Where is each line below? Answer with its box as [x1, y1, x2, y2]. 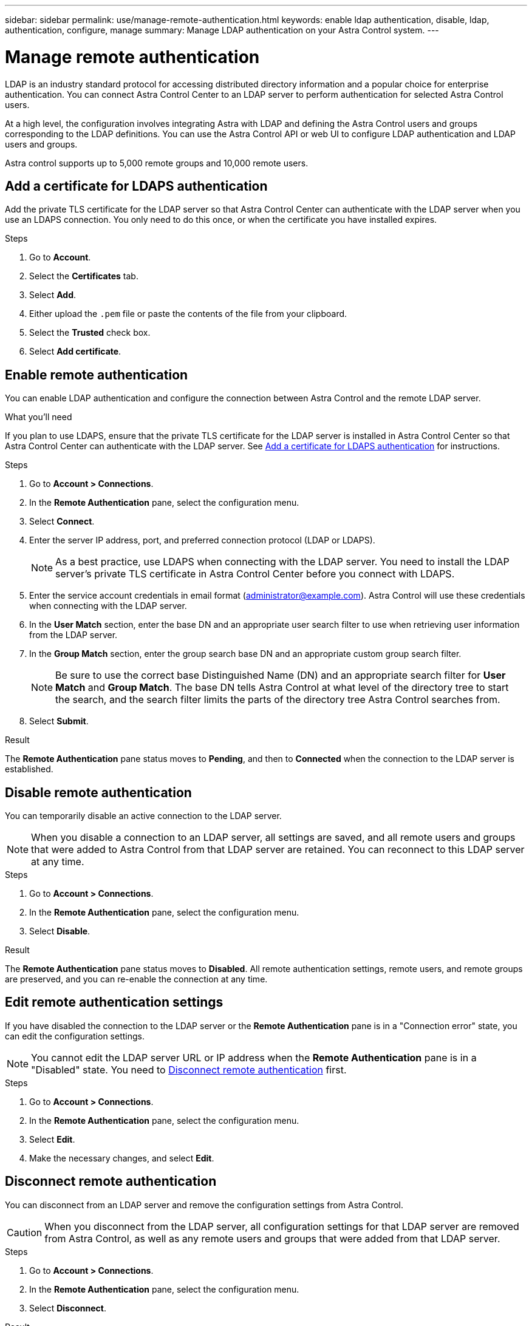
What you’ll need [5, 412, 72, 423]
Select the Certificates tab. [29, 271, 138, 282]
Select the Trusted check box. [29, 327, 151, 338]
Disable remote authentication [5, 784, 192, 800]
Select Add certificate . [29, 346, 121, 357]
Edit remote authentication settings [5, 994, 223, 1010]
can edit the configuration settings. [5, 1030, 145, 1041]
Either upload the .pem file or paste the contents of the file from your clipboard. [29, 308, 347, 319]
